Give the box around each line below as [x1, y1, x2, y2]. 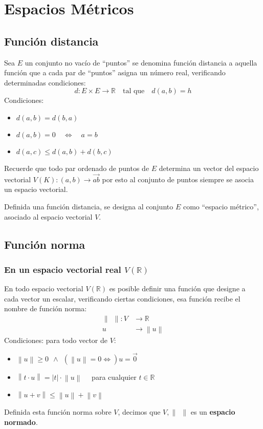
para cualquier [92, 371, 137, 382]
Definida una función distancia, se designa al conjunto [4, 201, 173, 211]
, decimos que [118, 406, 161, 417]
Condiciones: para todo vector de [4, 334, 107, 345]
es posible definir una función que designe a [109, 283, 246, 294]
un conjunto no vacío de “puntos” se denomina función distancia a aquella [25, 57, 257, 68]
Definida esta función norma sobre [4, 406, 112, 417]
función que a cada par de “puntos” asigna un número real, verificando [4, 67, 226, 78]
